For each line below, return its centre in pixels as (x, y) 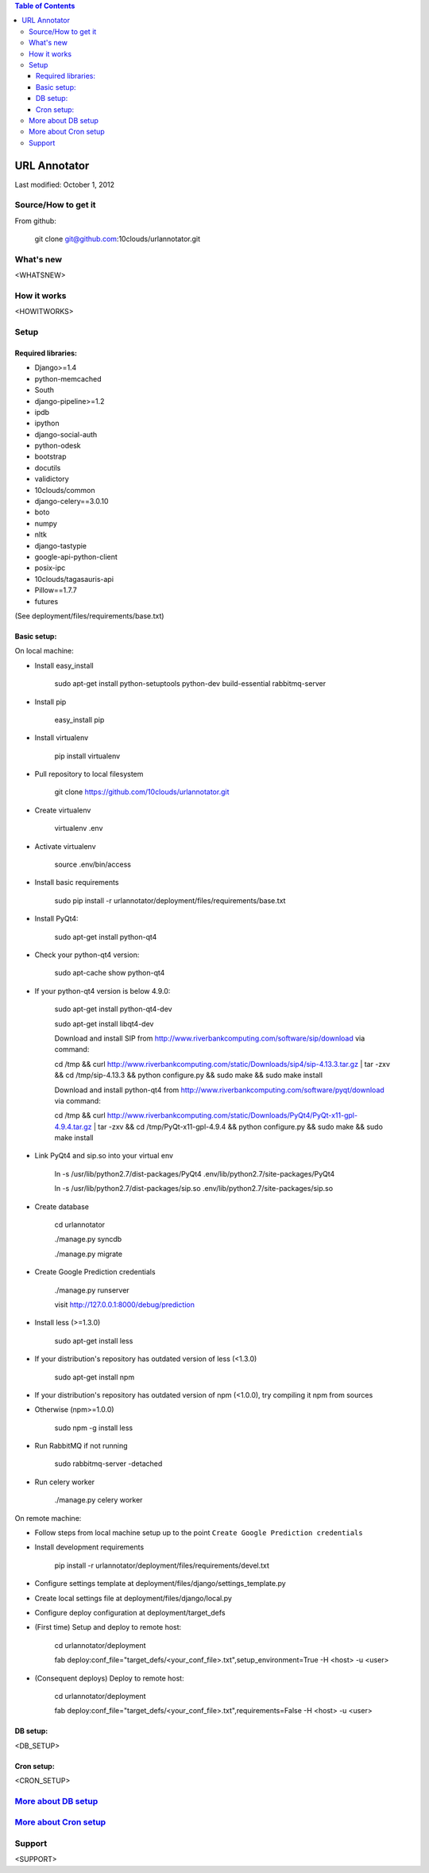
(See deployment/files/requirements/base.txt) (89, 615)
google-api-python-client (76, 557)
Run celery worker (65, 1482)
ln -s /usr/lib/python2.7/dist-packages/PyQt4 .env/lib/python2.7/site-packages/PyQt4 (195, 1173)
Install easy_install (64, 665)
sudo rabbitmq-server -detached (108, 1464)
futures (46, 601)
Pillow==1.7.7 (56, 590)
